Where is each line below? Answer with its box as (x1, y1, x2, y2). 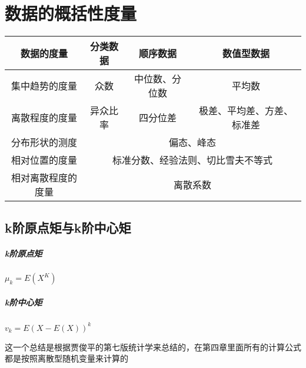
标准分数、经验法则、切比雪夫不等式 (112, 153, 272, 167)
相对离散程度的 (11, 171, 77, 185)
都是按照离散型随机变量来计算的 (5, 352, 128, 364)
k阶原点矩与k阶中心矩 (5, 218, 131, 236)
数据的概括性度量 (5, 1, 137, 25)
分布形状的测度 (11, 135, 77, 150)
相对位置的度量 (11, 153, 77, 167)
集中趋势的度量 (11, 79, 77, 93)
